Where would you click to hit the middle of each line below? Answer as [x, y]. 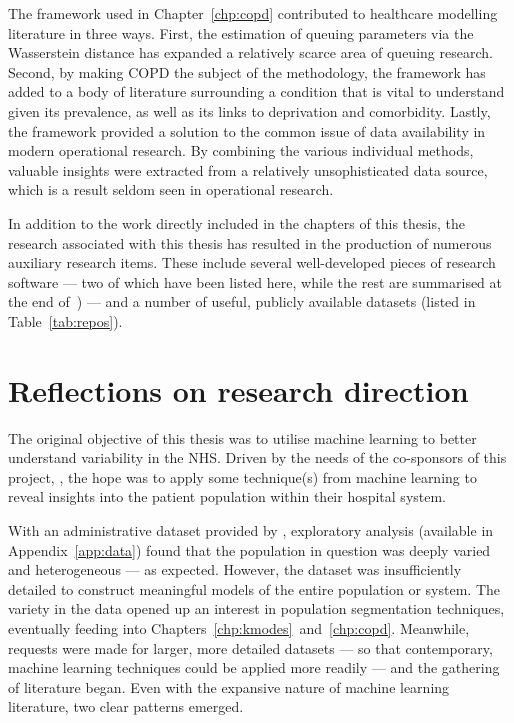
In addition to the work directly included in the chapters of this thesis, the [237, 222]
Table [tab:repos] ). [65, 320]
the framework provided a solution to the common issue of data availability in [247, 130]
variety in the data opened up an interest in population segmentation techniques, [256, 608]
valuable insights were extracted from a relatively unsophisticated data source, [248, 169]
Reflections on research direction [238, 389]
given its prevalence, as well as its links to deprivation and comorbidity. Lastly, [249, 110]
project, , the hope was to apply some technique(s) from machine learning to [242, 476]
